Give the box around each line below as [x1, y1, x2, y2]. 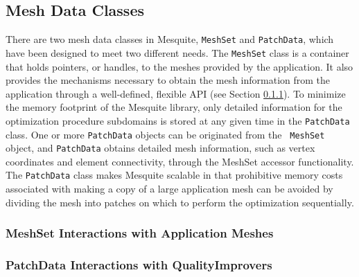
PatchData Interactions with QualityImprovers [6, 256, 272, 274]
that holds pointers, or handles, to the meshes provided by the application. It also [6, 59, 353, 73]
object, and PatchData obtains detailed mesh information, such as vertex [6, 141, 315, 155]
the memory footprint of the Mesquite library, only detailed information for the [6, 100, 342, 114]
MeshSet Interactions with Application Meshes [6, 224, 274, 242]
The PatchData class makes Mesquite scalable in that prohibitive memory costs [6, 168, 343, 182]
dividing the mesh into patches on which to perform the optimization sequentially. [6, 195, 354, 209]
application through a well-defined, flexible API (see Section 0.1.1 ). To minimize [6, 86, 346, 100]
